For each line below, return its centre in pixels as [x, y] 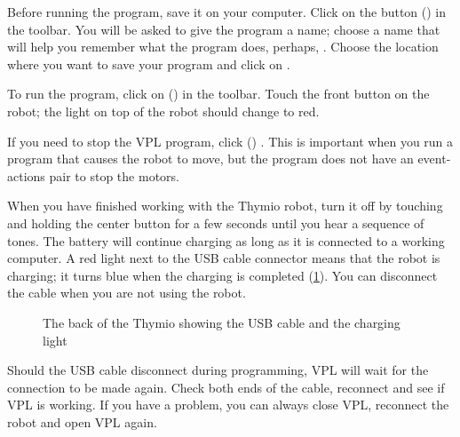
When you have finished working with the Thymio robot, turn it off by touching [225, 206]
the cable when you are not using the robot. [127, 293]
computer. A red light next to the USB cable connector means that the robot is [224, 258]
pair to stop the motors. [114, 175]
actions [26, 175]
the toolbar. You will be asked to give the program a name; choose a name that [224, 29]
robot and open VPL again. [82, 421]
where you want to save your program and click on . [149, 64]
